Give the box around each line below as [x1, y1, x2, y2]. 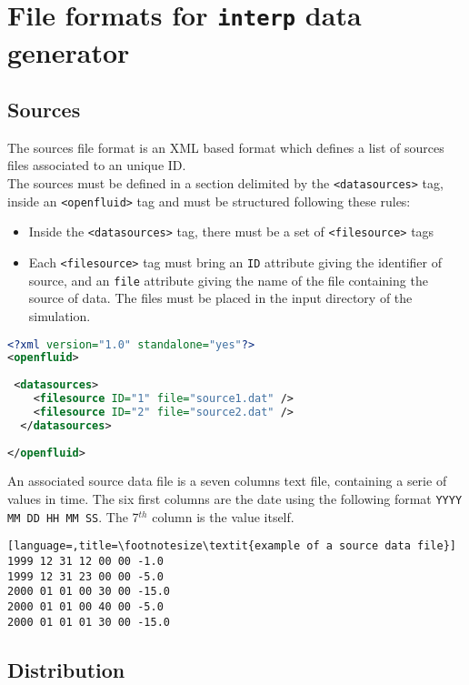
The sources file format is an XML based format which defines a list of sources [7, 137, 444, 156]
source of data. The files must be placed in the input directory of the [28, 288, 413, 307]
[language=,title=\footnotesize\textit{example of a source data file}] [7, 539, 456, 553]
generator [7, 33, 130, 70]
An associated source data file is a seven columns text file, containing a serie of [7, 471, 447, 490]
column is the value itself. [152, 507, 294, 526]
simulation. [28, 306, 91, 325]
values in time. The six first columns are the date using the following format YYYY [7, 489, 463, 509]
